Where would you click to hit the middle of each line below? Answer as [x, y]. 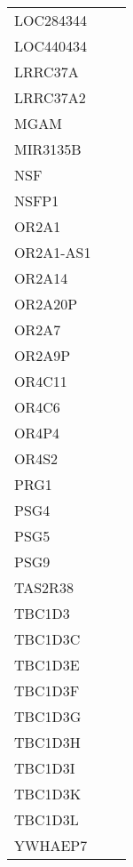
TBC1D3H [47, 742]
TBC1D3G [48, 716]
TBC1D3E [47, 665]
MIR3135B [48, 149]
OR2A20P [46, 304]
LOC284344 [51, 20]
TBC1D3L [47, 819]
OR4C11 [41, 381]
